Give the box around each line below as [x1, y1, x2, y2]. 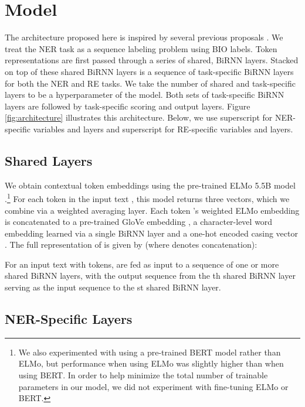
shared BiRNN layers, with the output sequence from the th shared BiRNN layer [5, 269, 296, 282]
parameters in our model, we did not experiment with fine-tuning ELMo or [18, 380, 289, 392]
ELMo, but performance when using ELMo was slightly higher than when [18, 357, 284, 370]
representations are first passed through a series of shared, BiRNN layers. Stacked [5, 54, 299, 66]
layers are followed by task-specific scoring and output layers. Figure [5, 100, 250, 112]
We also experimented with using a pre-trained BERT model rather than [18, 346, 281, 358]
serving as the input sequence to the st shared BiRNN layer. [5, 281, 221, 293]
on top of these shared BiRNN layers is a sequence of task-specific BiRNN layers [5, 65, 294, 77]
